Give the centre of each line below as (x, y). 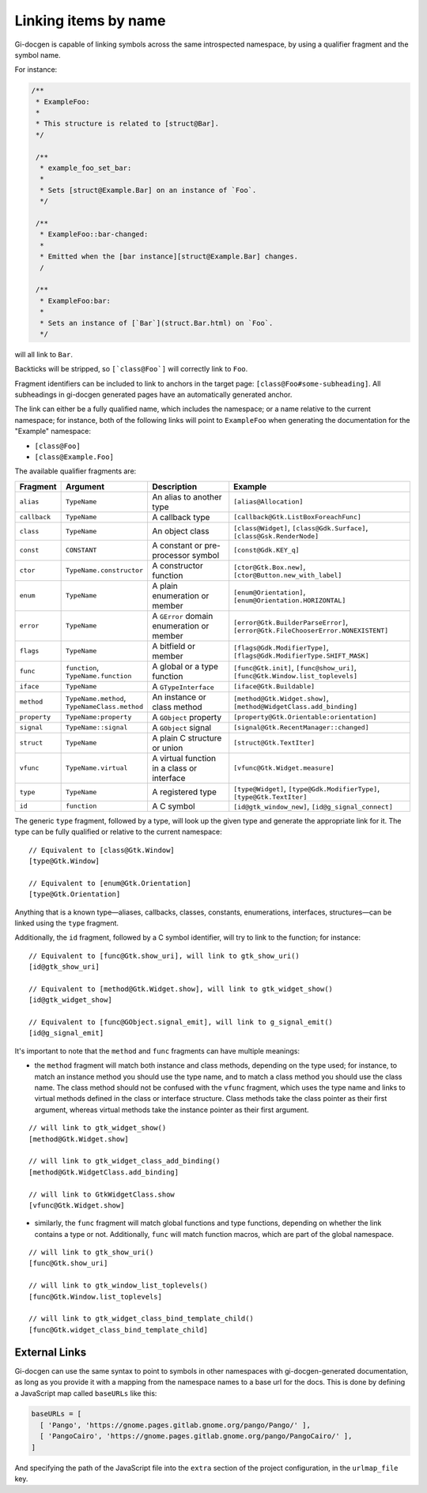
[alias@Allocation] (268, 502)
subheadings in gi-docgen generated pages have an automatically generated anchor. (153, 394)
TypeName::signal (96, 728)
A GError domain (182, 616)
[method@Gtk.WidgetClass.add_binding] (104, 1172)
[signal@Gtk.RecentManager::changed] (301, 728)
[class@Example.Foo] (74, 457)
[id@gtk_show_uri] (64, 967)
